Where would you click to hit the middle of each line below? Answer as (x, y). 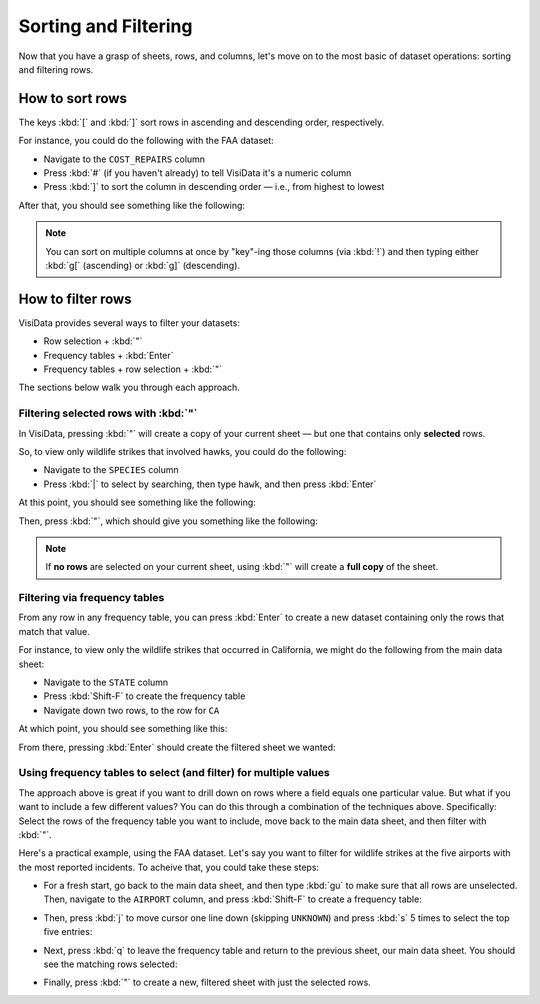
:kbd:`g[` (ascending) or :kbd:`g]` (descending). (142, 265)
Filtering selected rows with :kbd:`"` (108, 413)
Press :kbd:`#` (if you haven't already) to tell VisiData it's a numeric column (197, 173)
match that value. (54, 631)
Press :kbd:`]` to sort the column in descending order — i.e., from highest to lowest (214, 187)
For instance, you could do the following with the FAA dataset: (146, 141)
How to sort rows (72, 98)
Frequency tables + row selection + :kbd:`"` (132, 369)
